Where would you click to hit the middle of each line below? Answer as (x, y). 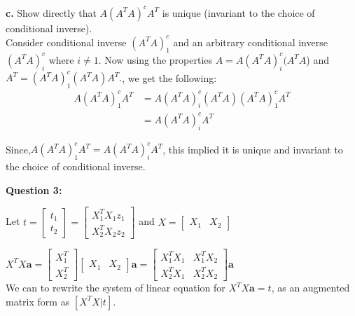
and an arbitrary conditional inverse (250, 42)
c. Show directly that (51, 12)
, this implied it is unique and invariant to (253, 149)
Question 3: (34, 190)
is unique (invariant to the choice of (238, 12)
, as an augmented (311, 288)
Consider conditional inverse (66, 42)
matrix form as (38, 301)
